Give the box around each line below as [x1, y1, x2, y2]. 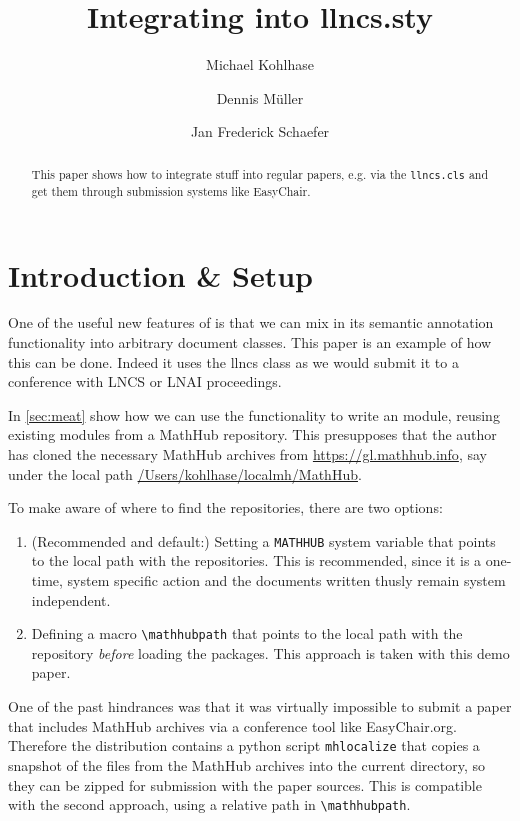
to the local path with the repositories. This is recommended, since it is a [31, 550, 482, 571]
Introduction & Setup [8, 254, 313, 295]
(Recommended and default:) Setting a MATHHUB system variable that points [31, 530, 496, 551]
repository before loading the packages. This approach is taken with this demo [31, 642, 510, 663]
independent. [31, 589, 111, 610]
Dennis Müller [216, 87, 304, 108]
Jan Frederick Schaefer [190, 121, 330, 142]
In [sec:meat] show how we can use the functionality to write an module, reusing [8, 404, 500, 425]
